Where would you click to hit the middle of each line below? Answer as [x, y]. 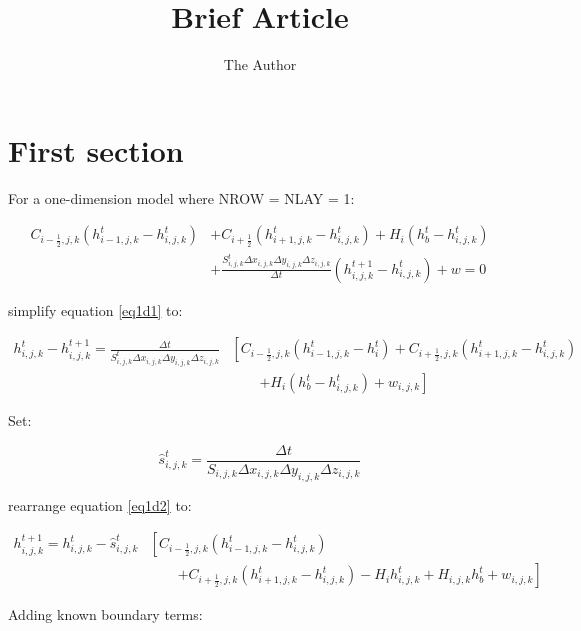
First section [96, 149]
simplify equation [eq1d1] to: [95, 309]
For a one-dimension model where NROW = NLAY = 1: [181, 197]
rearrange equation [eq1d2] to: [100, 504]
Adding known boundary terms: [105, 614]
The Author [260, 64]
